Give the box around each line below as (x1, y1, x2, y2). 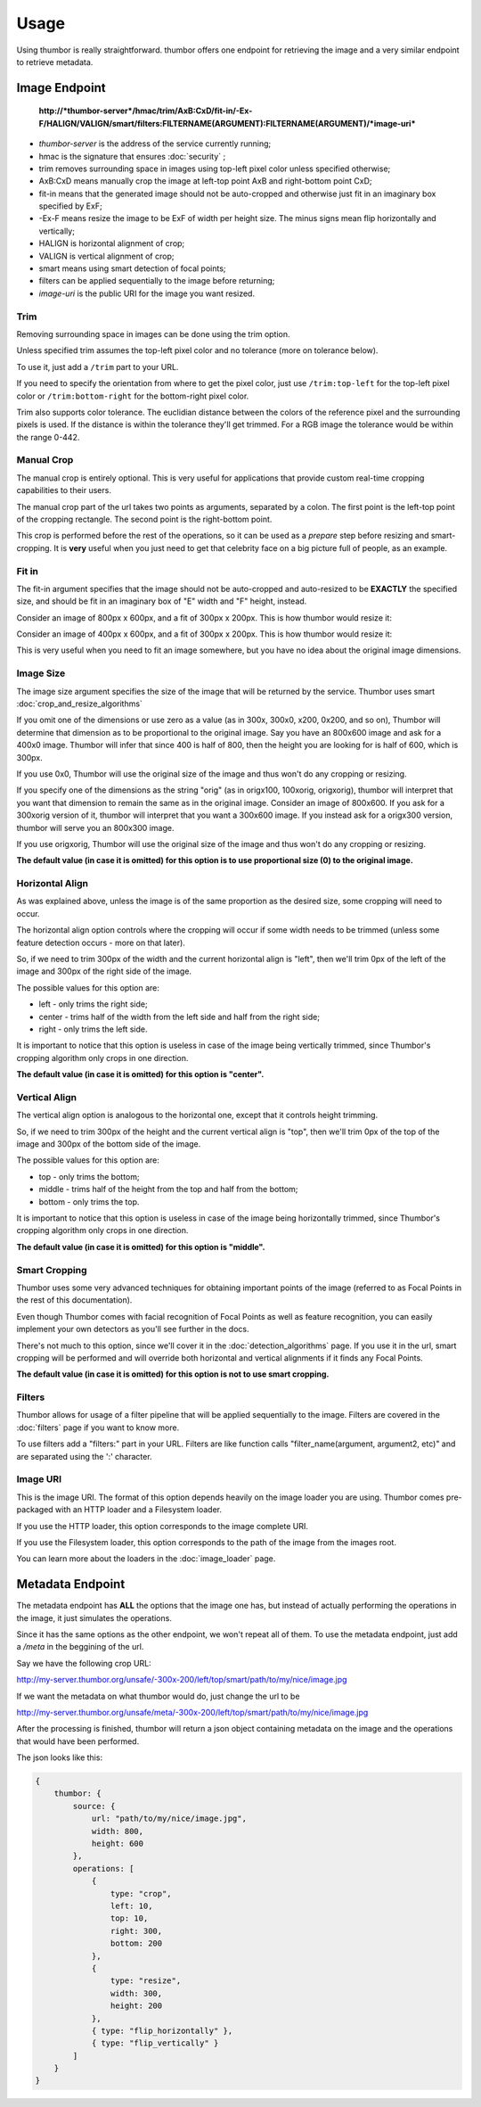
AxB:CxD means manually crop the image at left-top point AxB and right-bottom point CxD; (38, 176, 372, 186)
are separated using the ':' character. (16, 1451, 152, 1461)
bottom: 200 (110, 1938, 163, 1948)
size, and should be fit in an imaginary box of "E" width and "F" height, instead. (16, 596, 307, 606)
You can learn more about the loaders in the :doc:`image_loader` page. (16, 1553, 276, 1564)
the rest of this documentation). (16, 1295, 133, 1305)
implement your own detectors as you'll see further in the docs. (16, 1324, 249, 1335)
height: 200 (110, 2001, 163, 2011)
